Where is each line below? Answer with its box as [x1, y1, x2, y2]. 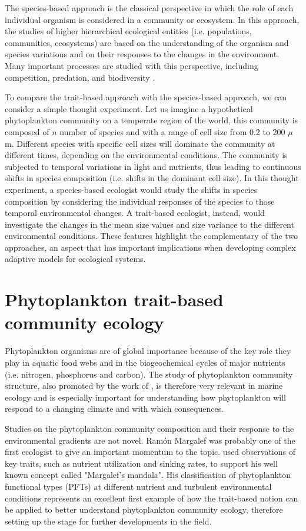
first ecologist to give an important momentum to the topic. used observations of [5, 445, 295, 458]
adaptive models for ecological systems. [5, 253, 146, 265]
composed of [5, 125, 49, 137]
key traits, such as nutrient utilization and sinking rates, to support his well [5, 457, 278, 469]
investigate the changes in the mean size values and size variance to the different [5, 218, 294, 230]
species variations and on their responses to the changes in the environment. [5, 48, 280, 60]
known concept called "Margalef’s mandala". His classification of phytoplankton [5, 468, 291, 481]
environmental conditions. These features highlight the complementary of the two [5, 230, 298, 242]
